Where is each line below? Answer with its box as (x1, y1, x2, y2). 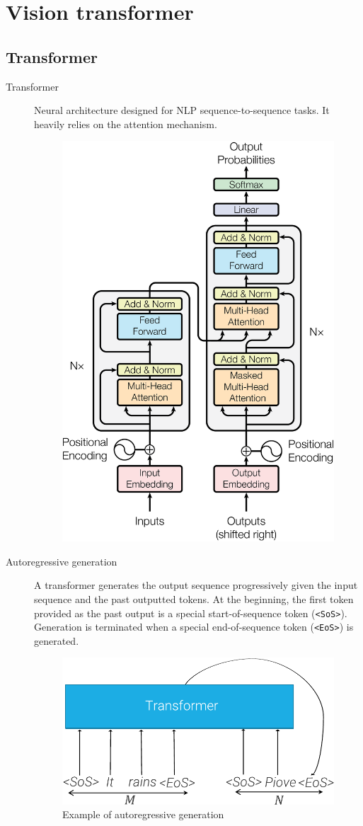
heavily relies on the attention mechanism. (34, 116, 217, 131)
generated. (34, 633, 79, 648)
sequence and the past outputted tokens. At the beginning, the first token (34, 591, 354, 606)
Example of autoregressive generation (62, 807, 224, 822)
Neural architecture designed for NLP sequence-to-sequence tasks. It (34, 103, 330, 117)
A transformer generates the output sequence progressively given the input (34, 578, 358, 592)
